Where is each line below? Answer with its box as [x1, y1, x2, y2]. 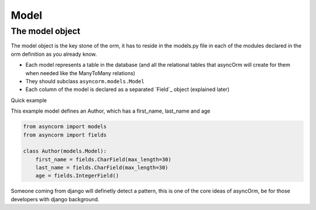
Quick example [11, 97, 47, 104]
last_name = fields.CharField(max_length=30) [35, 164, 169, 171]
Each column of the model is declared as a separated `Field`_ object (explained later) [25, 86, 229, 93]
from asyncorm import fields [23, 131, 107, 138]
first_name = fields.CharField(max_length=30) [35, 156, 172, 162]
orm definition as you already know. [11, 50, 97, 57]
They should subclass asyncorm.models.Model [25, 77, 145, 84]
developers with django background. [11, 195, 99, 202]
